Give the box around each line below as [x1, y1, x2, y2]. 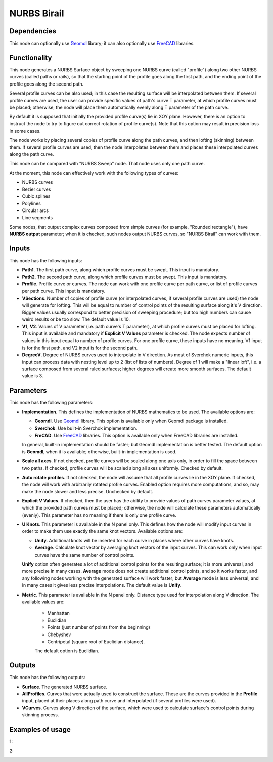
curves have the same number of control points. [34, 552, 135, 558]
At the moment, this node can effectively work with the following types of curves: [9, 170, 179, 176]
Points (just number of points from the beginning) [47, 624, 150, 630]
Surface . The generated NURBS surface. [22, 684, 107, 690]
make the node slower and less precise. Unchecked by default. [22, 488, 154, 494]
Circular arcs [22, 207, 49, 214]
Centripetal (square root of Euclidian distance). [47, 638, 145, 645]
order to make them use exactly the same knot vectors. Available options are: [22, 528, 183, 534]
